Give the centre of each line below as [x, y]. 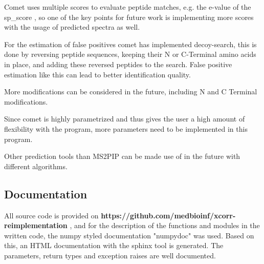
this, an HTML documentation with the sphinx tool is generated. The [114, 245]
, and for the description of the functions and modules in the [165, 225]
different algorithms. [36, 166]
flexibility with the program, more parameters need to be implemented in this [126, 128]
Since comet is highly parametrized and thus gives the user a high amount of [125, 119]
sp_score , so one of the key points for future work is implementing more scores [129, 17]
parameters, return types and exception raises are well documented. [110, 255]
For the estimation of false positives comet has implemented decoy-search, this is [130, 44]
